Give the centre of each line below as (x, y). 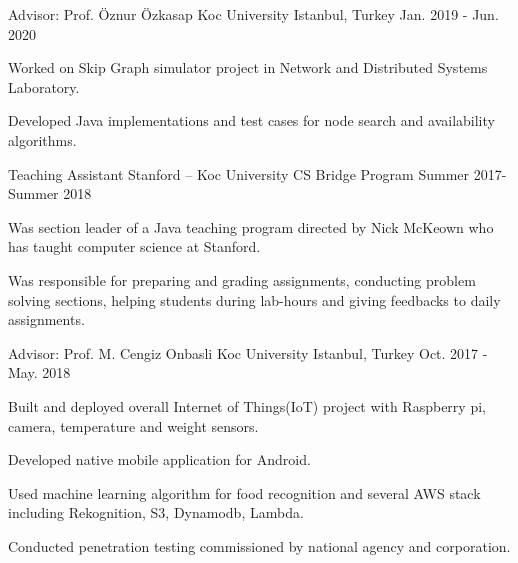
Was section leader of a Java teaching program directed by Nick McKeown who (251, 226)
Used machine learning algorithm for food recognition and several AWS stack (244, 492)
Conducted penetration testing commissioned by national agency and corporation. (259, 545)
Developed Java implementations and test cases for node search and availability (251, 120)
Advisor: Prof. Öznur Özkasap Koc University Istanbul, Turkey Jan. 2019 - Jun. (253, 14)
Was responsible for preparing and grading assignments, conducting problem (242, 279)
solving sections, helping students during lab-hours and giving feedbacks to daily (254, 299)
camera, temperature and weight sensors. (133, 425)
